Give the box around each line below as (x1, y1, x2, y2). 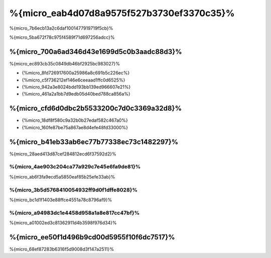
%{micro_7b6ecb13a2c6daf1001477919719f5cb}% (9, 25, 113, 31)
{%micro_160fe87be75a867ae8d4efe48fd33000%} (22, 124, 128, 130)
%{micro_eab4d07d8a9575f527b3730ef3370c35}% (9, 8, 235, 19)
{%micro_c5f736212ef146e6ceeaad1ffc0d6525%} (22, 77, 125, 83)
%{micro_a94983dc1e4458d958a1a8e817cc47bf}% (9, 209, 140, 216)
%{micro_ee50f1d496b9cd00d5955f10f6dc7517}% (9, 233, 175, 241)
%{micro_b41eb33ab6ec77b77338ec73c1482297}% (9, 137, 179, 146)
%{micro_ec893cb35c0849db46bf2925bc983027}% (9, 60, 120, 66)
